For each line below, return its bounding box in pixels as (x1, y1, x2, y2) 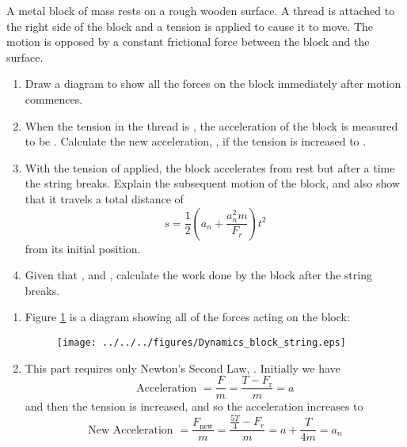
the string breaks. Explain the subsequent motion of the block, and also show (25, 175, 401, 191)
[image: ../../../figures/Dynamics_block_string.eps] (56, 336, 346, 348)
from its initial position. (25, 240, 141, 256)
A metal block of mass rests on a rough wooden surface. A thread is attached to (6, 2, 395, 18)
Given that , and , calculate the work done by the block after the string (25, 267, 372, 283)
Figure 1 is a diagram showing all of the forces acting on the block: (25, 309, 350, 325)
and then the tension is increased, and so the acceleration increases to (25, 398, 363, 415)
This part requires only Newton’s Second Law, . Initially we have (25, 359, 340, 376)
